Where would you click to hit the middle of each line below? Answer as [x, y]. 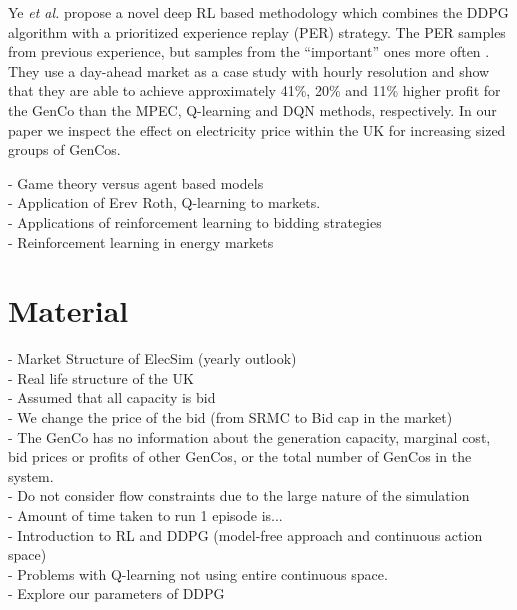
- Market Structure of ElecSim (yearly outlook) [152, 358]
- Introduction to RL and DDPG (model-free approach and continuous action [245, 534]
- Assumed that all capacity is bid [112, 397]
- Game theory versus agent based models [136, 182]
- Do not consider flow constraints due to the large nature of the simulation [239, 495]
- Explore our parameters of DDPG [116, 593]
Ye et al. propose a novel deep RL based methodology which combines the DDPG [258, 12]
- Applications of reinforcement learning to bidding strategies [195, 221]
